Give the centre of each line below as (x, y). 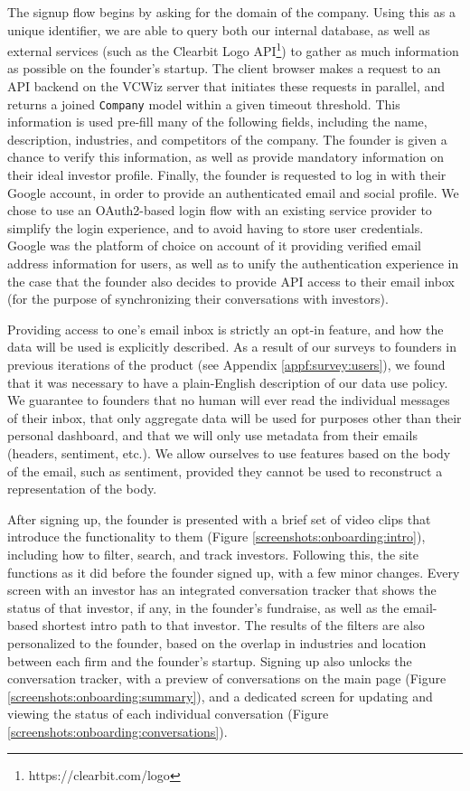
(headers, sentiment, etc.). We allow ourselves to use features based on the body (229, 452)
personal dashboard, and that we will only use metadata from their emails (212, 435)
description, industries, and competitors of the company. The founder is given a (227, 139)
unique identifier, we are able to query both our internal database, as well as (219, 29)
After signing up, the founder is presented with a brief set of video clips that (219, 518)
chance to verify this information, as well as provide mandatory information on (226, 157)
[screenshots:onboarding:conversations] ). (117, 731)
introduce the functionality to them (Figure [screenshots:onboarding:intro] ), (216, 537)
